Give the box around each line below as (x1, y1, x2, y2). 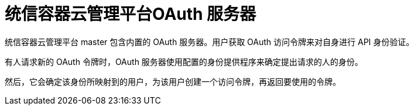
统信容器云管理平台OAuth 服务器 (5, 4, 256, 24)
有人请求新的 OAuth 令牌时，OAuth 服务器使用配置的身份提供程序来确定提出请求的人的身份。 (5, 56, 363, 67)
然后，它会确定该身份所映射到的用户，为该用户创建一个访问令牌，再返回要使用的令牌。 (5, 76, 341, 87)
